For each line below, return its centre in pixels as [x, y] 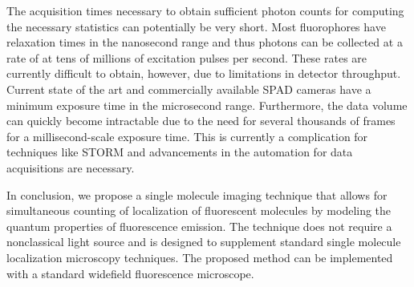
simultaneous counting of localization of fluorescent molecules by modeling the [199, 210]
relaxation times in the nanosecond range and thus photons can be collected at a [205, 42]
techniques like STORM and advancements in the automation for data [180, 152]
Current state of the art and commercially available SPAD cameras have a [189, 89]
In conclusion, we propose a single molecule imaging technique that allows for [197, 194]
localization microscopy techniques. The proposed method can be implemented [200, 257]
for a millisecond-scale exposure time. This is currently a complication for [187, 136]
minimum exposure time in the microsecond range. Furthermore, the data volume [207, 105]
